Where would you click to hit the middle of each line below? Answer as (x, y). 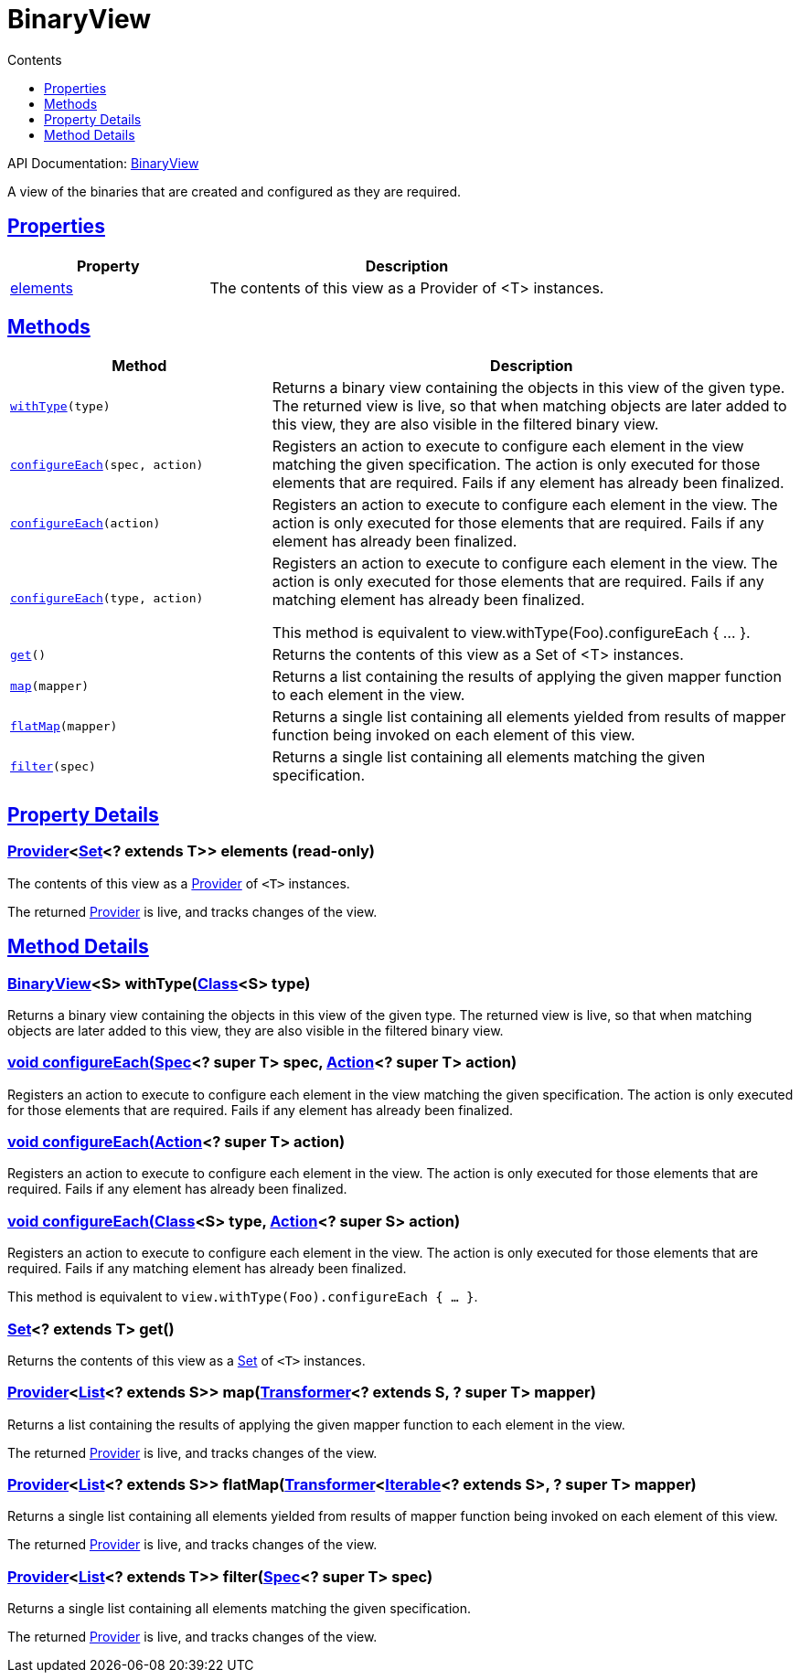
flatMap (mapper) (64, 726)
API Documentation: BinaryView (103, 163)
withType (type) (60, 406)
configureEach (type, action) (107, 598)
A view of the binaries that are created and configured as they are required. (235, 191)
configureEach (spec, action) (107, 464)
